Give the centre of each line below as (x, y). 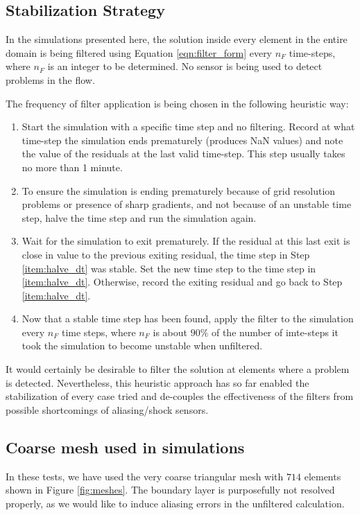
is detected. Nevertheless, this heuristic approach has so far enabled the (157, 382)
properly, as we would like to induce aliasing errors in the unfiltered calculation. (175, 503)
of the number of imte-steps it (275, 332)
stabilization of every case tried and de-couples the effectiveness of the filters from (180, 396)
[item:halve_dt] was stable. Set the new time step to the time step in (169, 268)
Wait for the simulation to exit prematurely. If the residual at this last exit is (186, 241)
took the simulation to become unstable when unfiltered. (142, 346)
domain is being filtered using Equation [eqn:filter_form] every (139, 52)
